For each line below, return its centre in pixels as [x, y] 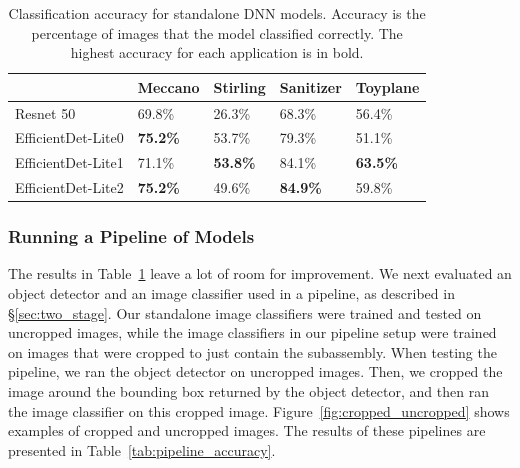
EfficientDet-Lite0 [69, 137]
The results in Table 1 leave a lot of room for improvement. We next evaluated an [260, 273]
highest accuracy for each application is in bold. [217, 52]
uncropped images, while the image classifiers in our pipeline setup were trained [252, 332]
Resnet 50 [45, 112]
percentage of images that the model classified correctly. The [217, 32]
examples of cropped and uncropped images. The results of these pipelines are [247, 430]
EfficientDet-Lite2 [69, 187]
